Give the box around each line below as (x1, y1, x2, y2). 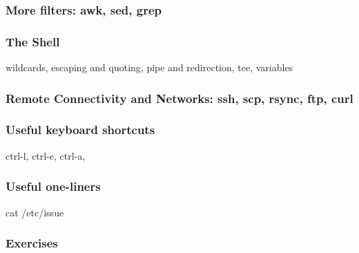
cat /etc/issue (6, 205, 64, 219)
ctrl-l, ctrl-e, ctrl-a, (6, 148, 86, 162)
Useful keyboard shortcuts (6, 121, 155, 138)
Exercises (6, 234, 58, 252)
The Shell (6, 32, 60, 50)
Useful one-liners (6, 178, 101, 195)
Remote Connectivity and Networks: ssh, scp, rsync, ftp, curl (6, 89, 353, 106)
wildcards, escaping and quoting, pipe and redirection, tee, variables (6, 60, 293, 75)
